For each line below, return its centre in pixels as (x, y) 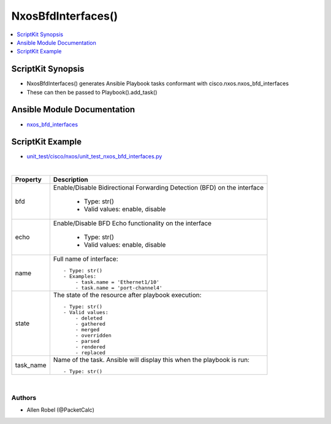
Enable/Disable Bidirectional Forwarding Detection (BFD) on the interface (158, 188)
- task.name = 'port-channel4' (119, 288)
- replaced (90, 353)
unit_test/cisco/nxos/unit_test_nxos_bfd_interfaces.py (94, 156)
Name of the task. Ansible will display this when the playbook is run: (151, 360)
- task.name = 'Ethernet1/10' (117, 282)
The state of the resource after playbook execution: (127, 295)
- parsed (87, 341)
